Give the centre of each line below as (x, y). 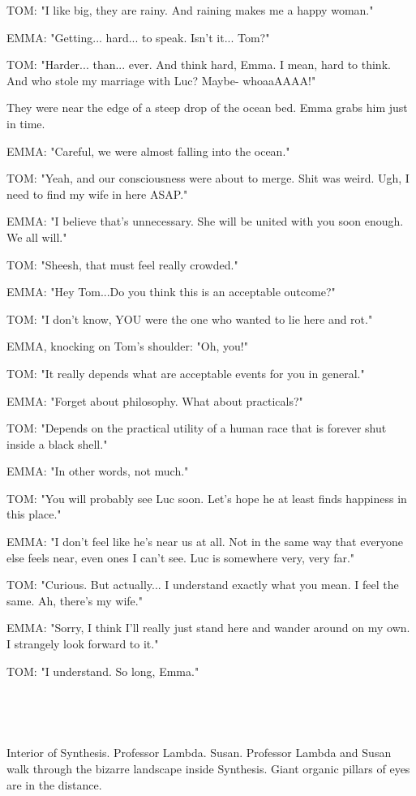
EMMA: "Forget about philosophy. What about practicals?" (155, 400)
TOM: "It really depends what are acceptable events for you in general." (186, 373)
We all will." (37, 237)
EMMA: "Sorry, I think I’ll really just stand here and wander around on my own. (208, 628)
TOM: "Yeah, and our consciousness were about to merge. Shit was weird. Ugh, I (208, 178)
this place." (34, 514)
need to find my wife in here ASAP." (97, 194)
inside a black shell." (57, 443)
